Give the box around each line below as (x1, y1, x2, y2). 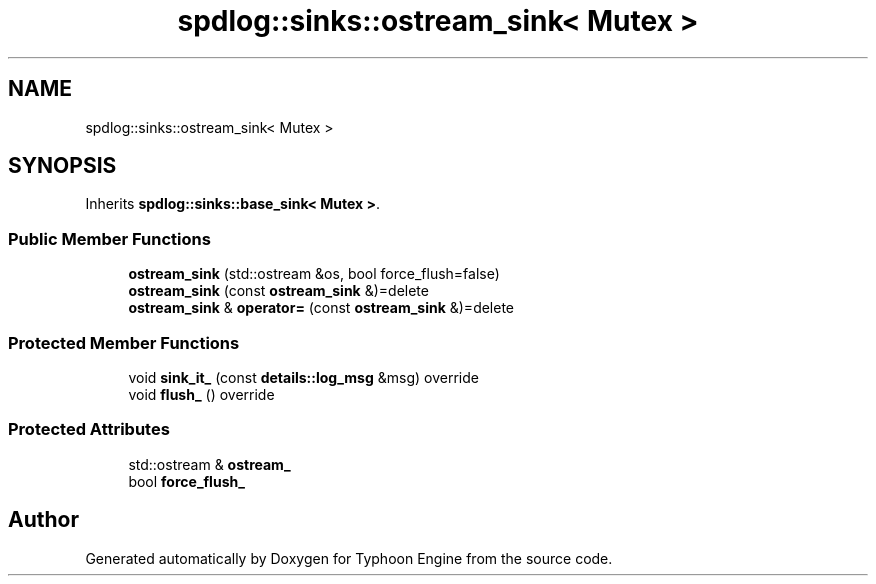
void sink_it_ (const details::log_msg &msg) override (128, 368, 479, 386)
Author (8, 507, 79, 533)
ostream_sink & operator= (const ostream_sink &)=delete (128, 299, 515, 317)
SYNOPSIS (8, 153, 117, 179)
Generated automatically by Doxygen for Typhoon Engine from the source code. (85, 549, 613, 567)
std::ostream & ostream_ (128, 455, 291, 473)
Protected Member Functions (8, 332, 240, 353)
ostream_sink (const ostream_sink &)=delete (128, 282, 429, 300)
